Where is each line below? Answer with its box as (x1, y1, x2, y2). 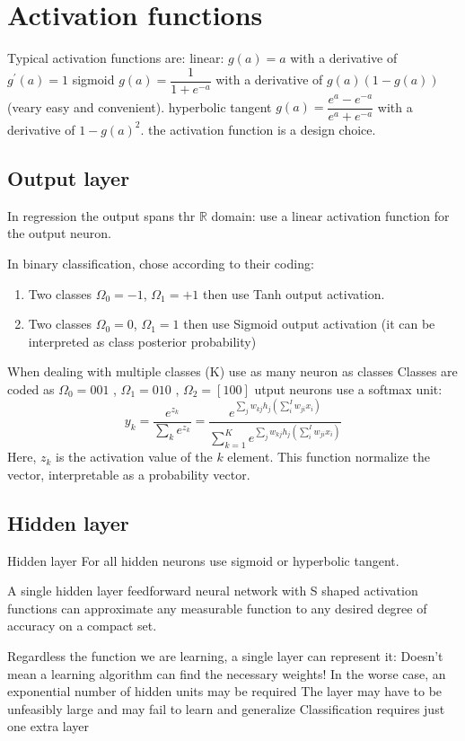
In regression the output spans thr (7, 206, 196, 225)
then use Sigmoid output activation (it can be (183, 314, 435, 333)
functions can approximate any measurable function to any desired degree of (7, 598, 427, 617)
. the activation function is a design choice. (140, 119, 376, 138)
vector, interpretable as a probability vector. (7, 464, 250, 483)
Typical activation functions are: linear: (7, 49, 224, 67)
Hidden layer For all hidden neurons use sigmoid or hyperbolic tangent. (7, 551, 399, 569)
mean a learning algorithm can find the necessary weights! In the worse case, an (7, 664, 446, 683)
